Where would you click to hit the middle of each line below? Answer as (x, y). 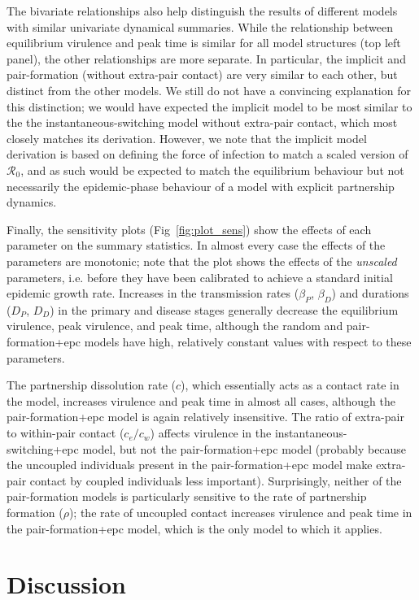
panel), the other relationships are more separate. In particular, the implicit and (206, 58)
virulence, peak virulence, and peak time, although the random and (175, 326)
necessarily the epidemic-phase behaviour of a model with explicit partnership (201, 186)
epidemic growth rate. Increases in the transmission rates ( (153, 293)
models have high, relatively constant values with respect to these (248, 342)
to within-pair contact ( (65, 433)
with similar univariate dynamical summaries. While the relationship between (200, 26)
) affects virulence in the (211, 433)
